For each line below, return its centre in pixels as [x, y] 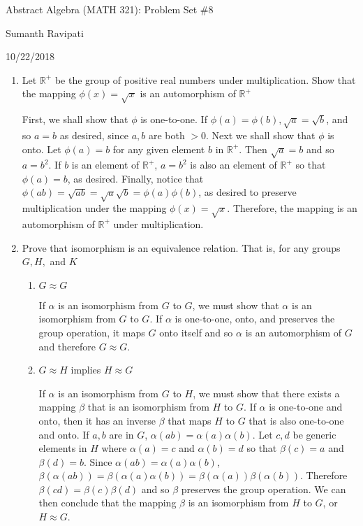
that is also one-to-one [296, 420]
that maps [190, 420]
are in [121, 434]
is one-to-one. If [174, 119]
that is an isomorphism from [148, 407]
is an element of [105, 165]
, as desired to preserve [247, 192]
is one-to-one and [306, 407]
